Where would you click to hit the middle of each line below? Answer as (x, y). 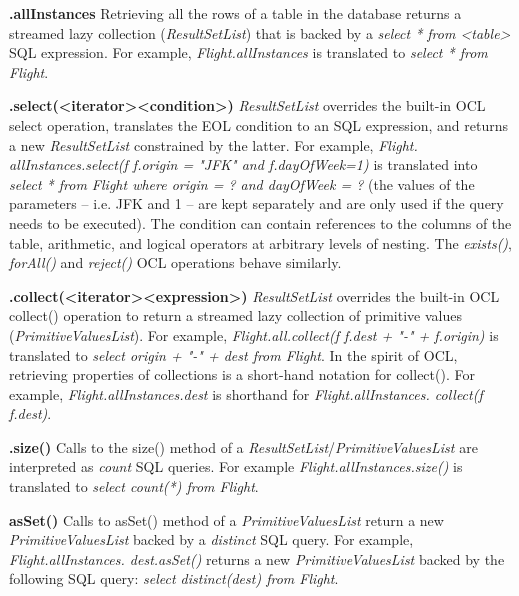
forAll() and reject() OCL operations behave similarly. (175, 262)
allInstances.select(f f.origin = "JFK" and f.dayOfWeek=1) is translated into (243, 164)
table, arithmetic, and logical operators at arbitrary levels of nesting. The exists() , (261, 242)
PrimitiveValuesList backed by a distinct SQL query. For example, (211, 539)
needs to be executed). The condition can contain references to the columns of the (260, 222)
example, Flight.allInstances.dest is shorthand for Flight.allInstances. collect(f (246, 393)
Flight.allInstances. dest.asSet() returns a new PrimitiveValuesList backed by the (257, 558)
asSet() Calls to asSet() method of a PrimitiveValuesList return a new (226, 519)
